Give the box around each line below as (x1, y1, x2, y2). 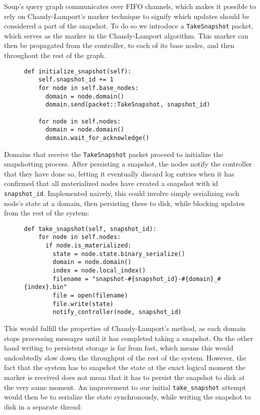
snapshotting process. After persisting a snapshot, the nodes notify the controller (4, 158, 252, 169)
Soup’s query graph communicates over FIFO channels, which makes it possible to (4, 1, 256, 11)
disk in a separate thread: (4, 401, 82, 411)
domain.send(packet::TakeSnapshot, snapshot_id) (45, 101, 210, 108)
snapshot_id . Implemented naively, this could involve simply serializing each (4, 187, 239, 198)
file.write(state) (52, 300, 113, 307)
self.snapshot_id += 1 (38, 76, 113, 83)
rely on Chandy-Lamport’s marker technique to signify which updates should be (4, 10, 249, 21)
